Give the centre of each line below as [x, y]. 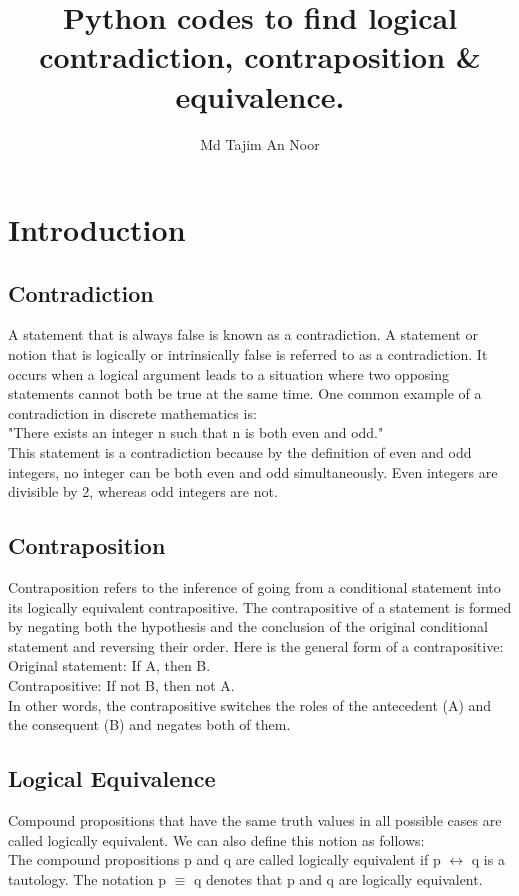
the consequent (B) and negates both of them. [149, 724]
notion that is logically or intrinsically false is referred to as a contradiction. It [248, 354]
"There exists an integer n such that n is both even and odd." [196, 432]
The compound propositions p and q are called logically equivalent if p [224, 859]
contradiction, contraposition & [260, 56]
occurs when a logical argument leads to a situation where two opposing [229, 373]
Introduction [97, 229]
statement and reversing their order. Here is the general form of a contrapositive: [256, 645]
